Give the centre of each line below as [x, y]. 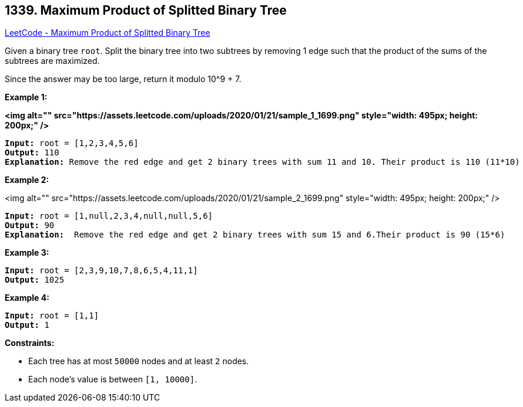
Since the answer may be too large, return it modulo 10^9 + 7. [123, 79]
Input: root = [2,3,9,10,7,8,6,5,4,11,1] [101, 271]
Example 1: [26, 97]
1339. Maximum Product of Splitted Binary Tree [146, 10]
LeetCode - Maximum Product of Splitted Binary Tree [108, 33]
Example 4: [27, 298]
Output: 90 [30, 225]
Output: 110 [32, 153]
